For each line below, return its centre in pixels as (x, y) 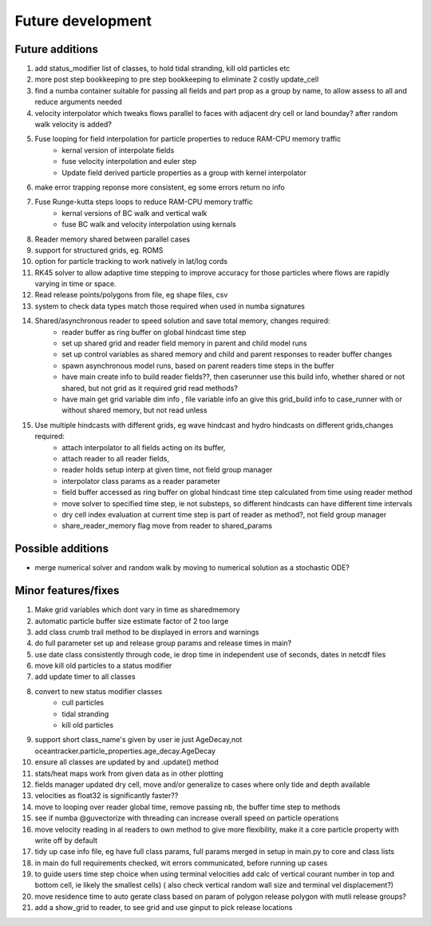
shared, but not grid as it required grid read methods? (150, 388)
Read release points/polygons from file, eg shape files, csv (131, 295)
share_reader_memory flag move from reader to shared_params (167, 526)
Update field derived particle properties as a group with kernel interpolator (184, 173)
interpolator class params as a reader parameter (141, 481)
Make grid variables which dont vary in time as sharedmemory (137, 610)
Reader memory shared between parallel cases (113, 239)
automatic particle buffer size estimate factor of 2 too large (132, 621)
